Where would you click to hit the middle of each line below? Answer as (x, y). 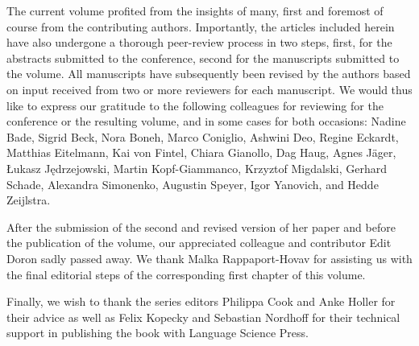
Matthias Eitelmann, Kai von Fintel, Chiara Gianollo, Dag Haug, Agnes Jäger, (201, 152)
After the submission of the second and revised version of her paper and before (201, 227)
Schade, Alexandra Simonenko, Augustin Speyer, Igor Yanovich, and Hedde (193, 184)
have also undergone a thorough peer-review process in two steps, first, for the (199, 42)
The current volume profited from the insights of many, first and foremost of (195, 10)
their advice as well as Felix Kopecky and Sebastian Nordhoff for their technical (203, 317)
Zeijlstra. (29, 200)
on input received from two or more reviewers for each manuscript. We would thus (209, 89)
